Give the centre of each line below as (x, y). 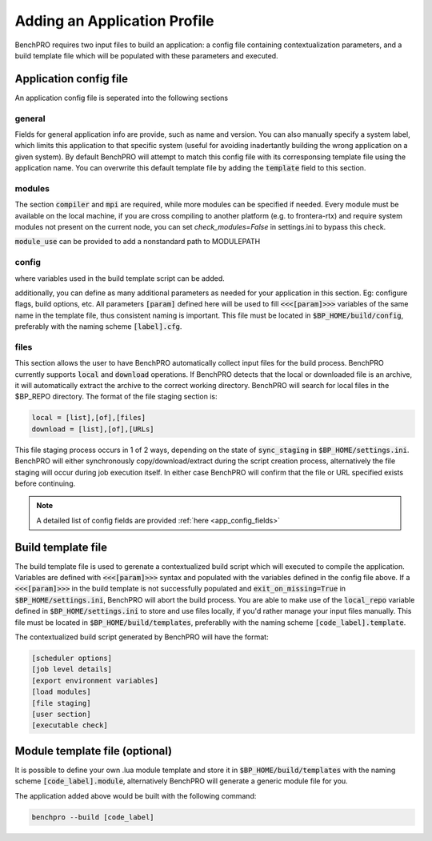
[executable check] (70, 725)
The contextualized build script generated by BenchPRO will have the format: (142, 637)
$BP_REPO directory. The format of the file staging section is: (116, 397)
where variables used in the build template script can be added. (120, 278)
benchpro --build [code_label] (93, 817)
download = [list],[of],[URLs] (93, 429)
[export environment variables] (95, 681)
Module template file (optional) (94, 751)
